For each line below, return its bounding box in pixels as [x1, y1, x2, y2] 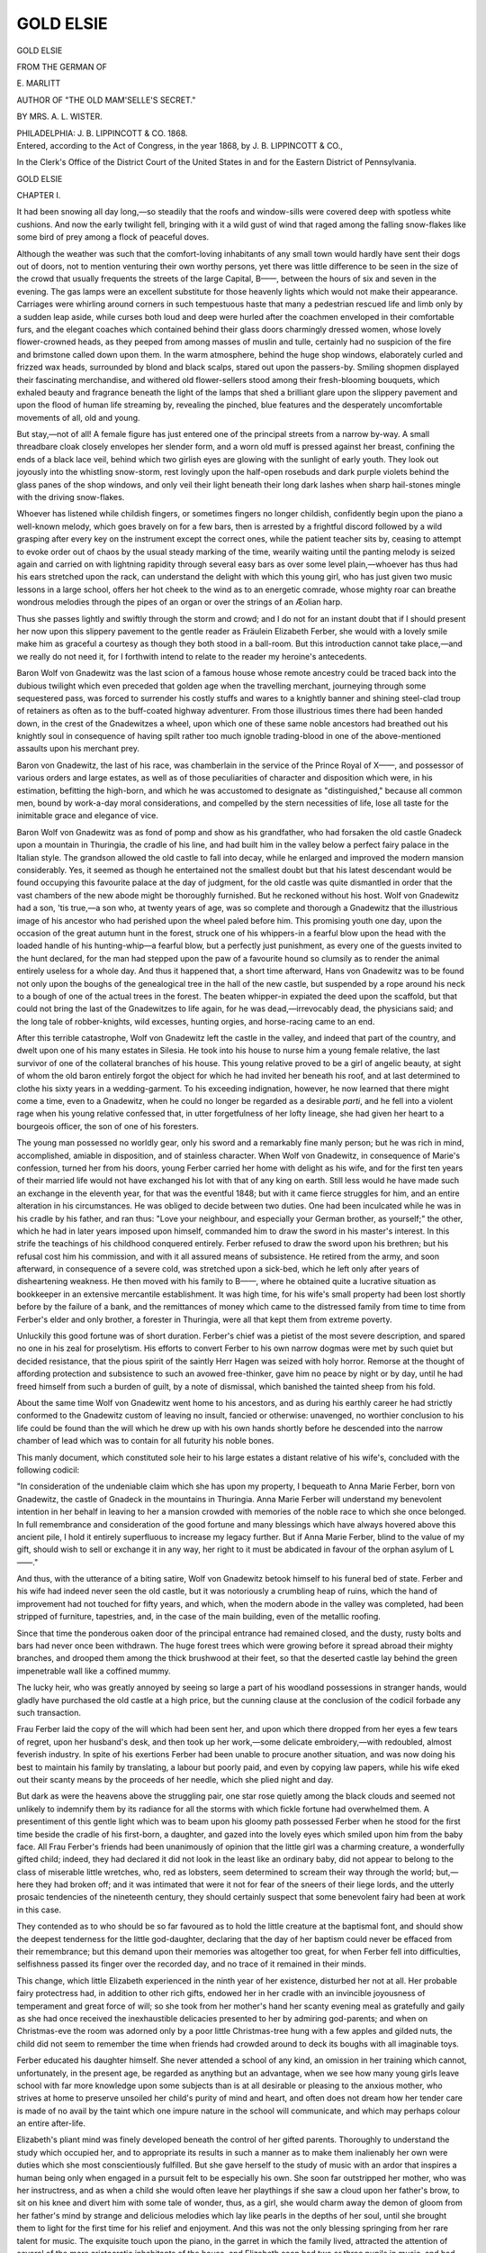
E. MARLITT [16, 78, 61, 89]
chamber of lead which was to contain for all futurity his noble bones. [16, 1436, 274, 1446]
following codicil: [16, 1464, 80, 1475]
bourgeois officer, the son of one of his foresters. [16, 1120, 200, 1131]
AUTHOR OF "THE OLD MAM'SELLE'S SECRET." [16, 95, 196, 105]
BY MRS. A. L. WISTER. [16, 111, 103, 122]
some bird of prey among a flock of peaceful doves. [16, 232, 210, 242]
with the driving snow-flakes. [16, 492, 125, 503]
